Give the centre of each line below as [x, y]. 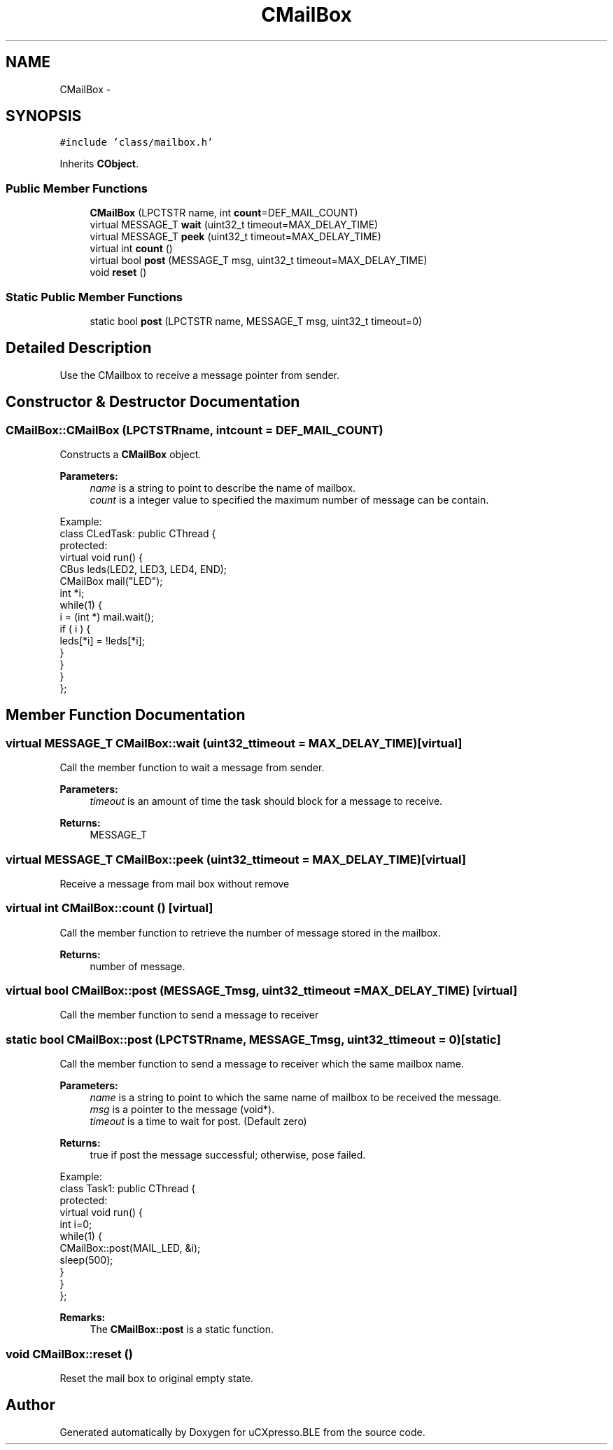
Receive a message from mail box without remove [175, 883]
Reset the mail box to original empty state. [157, 1378]
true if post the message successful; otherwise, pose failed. [228, 1155]
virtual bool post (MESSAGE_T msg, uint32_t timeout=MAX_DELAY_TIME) [259, 261]
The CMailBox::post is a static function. [182, 1330]
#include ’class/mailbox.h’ [136, 143]
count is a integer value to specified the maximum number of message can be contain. [289, 500]
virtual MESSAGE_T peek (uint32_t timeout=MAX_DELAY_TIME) [235, 237]
